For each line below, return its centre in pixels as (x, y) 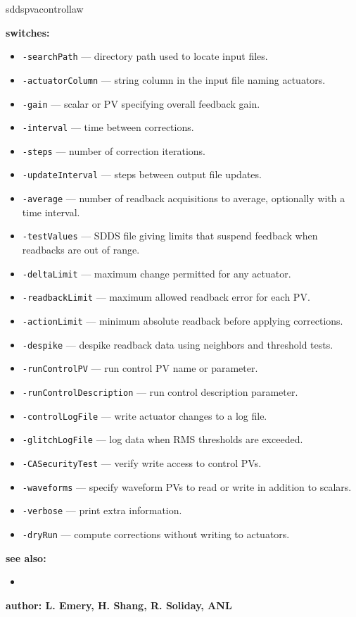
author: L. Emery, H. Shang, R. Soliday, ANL (119, 605)
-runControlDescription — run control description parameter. (160, 391)
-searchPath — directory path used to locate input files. (145, 56)
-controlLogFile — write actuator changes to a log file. (145, 415)
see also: (26, 557)
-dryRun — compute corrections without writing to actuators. (156, 534)
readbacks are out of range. (81, 250)
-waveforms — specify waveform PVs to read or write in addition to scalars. (187, 486)
